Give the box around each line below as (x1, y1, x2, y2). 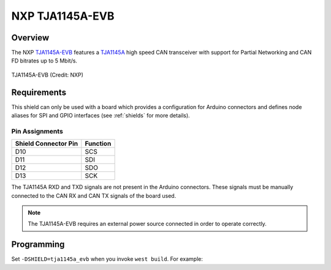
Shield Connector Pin (15, 140, 78, 148)
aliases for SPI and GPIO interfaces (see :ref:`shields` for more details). (11, 112, 190, 119)
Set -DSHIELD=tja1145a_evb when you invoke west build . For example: (11, 255, 204, 263)
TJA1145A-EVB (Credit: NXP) (11, 71, 84, 78)
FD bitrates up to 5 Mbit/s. (11, 57, 78, 64)
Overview (11, 32, 50, 43)
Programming (11, 239, 65, 250)
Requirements (11, 87, 67, 97)
